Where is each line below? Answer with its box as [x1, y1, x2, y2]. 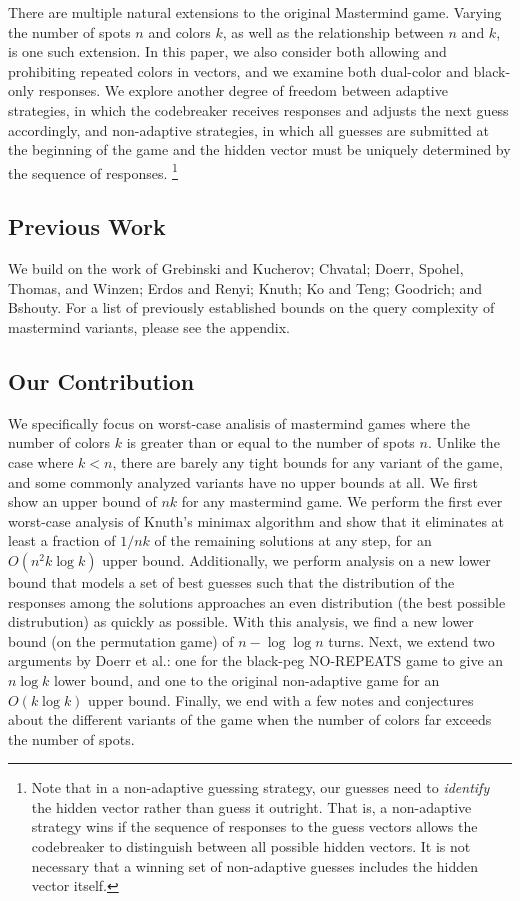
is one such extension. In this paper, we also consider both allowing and [8, 41, 447, 62]
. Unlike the [427, 432, 500, 453]
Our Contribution [8, 365, 195, 396]
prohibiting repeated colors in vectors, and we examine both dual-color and [8, 60, 469, 81]
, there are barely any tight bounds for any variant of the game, [112, 451, 503, 472]
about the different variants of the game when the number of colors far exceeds [8, 709, 492, 730]
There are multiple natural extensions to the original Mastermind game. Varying [8, 2, 502, 22]
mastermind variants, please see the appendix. [8, 316, 290, 337]
